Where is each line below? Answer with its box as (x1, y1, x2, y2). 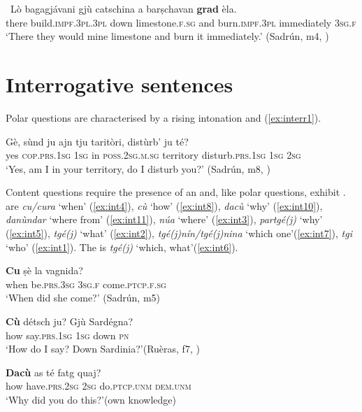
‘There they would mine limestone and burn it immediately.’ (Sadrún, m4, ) (6, 29, 329, 43)
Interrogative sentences (6, 69, 233, 98)
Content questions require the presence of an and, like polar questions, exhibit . (6, 185, 346, 199)
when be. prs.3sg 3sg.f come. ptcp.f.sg (6, 276, 166, 291)
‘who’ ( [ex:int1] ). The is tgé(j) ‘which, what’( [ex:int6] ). (6, 239, 238, 254)
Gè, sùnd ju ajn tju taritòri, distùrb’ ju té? (6, 134, 189, 148)
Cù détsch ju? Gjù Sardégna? (6, 314, 133, 329)
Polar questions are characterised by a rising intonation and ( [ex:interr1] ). (6, 110, 321, 125)
